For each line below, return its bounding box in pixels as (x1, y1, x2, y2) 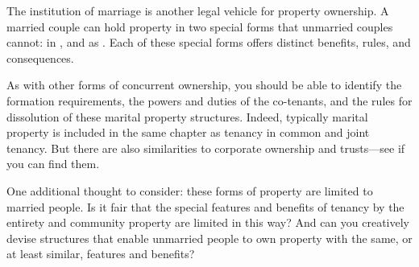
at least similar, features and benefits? (6, 245, 195, 262)
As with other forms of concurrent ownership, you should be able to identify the (6, 76, 402, 93)
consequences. (6, 49, 74, 66)
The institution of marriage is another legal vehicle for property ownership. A (6, 2, 389, 18)
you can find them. (6, 155, 100, 172)
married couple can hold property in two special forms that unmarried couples (6, 18, 393, 35)
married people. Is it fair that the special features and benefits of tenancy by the (6, 198, 404, 215)
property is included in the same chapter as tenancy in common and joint (6, 124, 370, 141)
